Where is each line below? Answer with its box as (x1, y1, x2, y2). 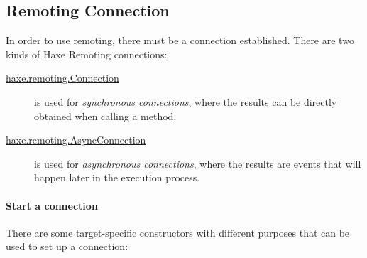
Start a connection (6, 198, 98, 213)
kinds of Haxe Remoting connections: (6, 46, 168, 61)
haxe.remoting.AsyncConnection (6, 132, 146, 147)
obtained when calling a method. (34, 108, 177, 123)
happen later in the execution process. (34, 170, 200, 185)
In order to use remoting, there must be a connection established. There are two (6, 33, 354, 48)
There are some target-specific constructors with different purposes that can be (6, 225, 350, 240)
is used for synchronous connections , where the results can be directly (34, 94, 337, 109)
